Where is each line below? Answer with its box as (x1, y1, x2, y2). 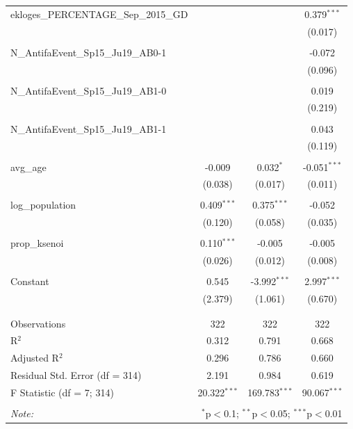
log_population (10, 197, 76, 212)
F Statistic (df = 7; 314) (10, 385, 114, 399)
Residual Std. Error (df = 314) (10, 368, 142, 382)
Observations (10, 316, 66, 330)
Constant (10, 274, 49, 289)
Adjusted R (10, 350, 59, 365)
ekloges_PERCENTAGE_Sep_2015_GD (10, 6, 188, 21)
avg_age (10, 159, 47, 174)
